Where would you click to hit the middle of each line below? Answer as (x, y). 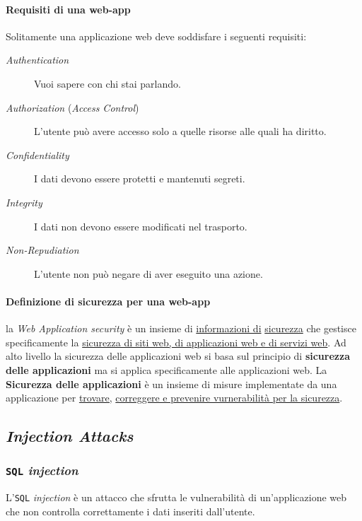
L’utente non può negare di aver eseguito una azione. (148, 273)
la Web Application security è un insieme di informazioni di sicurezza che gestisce (181, 328)
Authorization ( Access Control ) (72, 107)
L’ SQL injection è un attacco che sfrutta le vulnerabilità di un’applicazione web (176, 497)
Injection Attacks (70, 436)
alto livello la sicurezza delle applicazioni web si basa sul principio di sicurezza (178, 356)
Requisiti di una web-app (68, 9)
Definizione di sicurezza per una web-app (108, 301)
